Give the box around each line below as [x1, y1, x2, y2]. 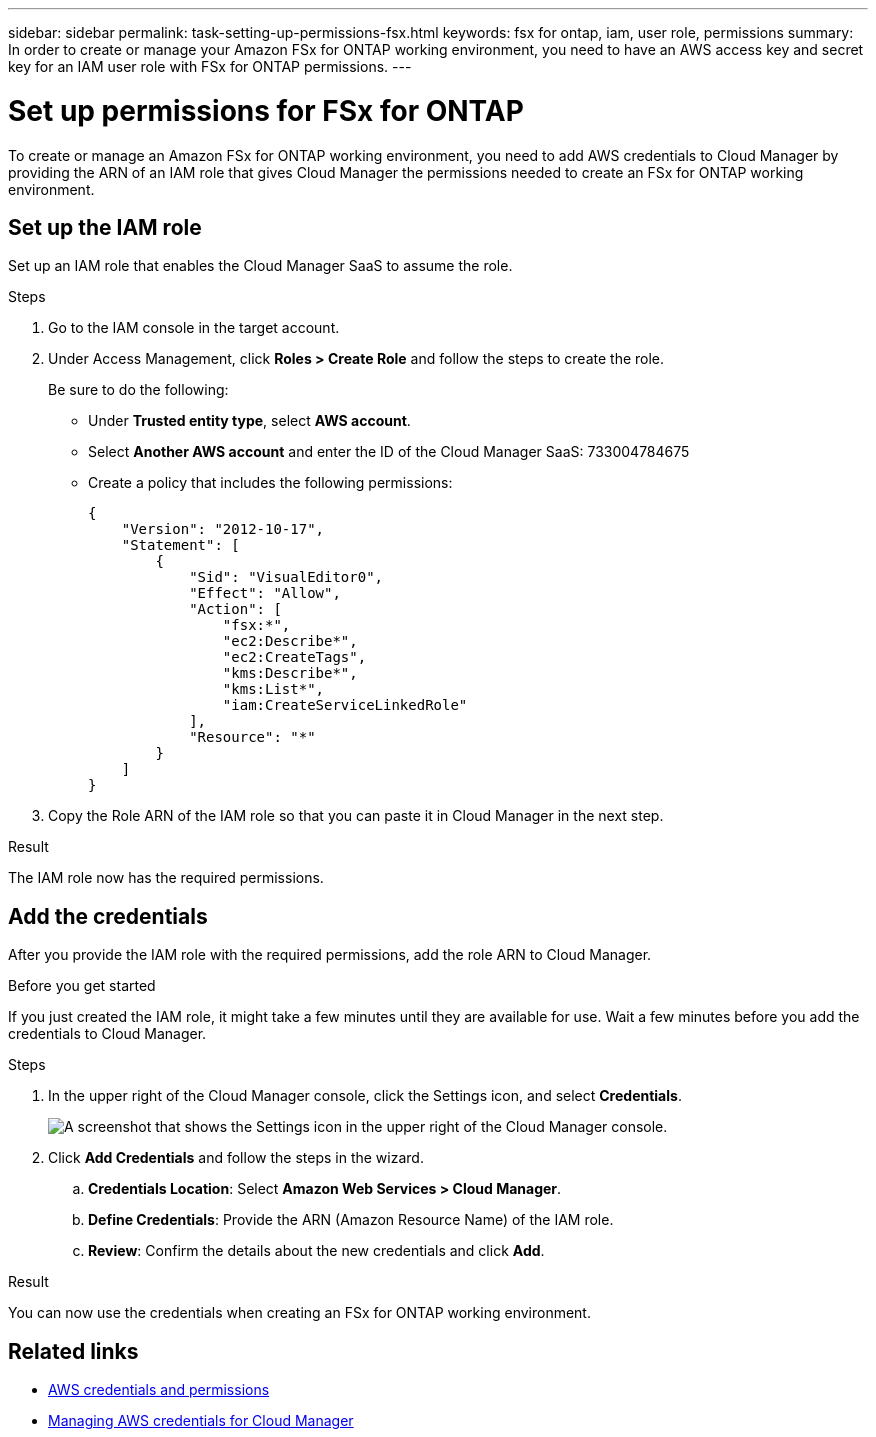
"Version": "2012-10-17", [121, 521, 325, 538]
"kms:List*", [222, 681, 325, 698]
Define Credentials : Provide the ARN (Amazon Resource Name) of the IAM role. [88, 1211, 614, 1229]
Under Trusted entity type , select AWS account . [88, 412, 411, 430]
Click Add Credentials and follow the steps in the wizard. [48, 1149, 424, 1167]
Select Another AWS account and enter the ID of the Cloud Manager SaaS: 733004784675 [88, 443, 690, 461]
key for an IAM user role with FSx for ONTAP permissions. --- [8, 58, 412, 75]
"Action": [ [189, 601, 282, 618]
